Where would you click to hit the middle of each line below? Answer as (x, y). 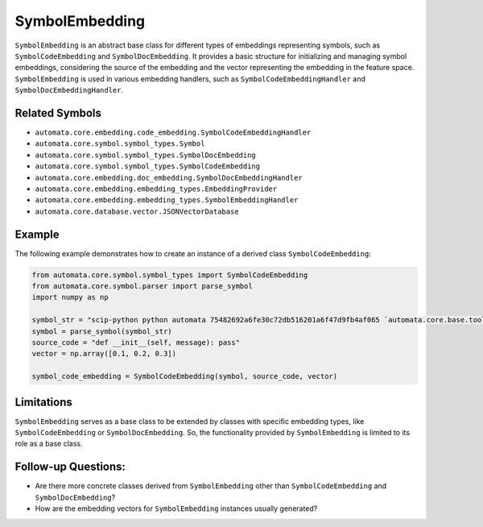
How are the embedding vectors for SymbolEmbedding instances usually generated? (176, 508)
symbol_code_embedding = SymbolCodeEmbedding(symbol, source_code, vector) (185, 376)
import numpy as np (70, 297)
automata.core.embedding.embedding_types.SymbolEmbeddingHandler (167, 200)
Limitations (43, 402)
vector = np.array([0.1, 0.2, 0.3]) (104, 354)
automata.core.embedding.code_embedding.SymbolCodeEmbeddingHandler (173, 133)
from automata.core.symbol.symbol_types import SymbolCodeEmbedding (170, 275)
